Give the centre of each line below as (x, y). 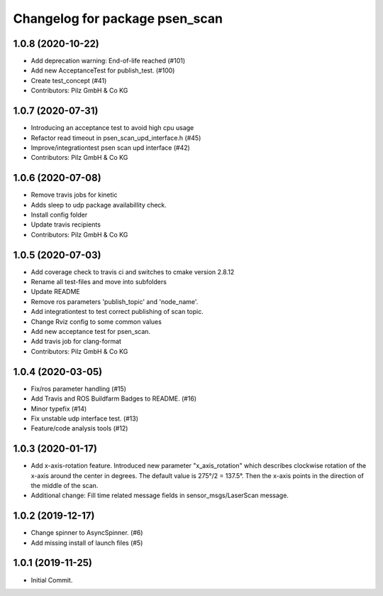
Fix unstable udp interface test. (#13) (84, 418)
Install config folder (59, 215)
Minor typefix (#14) (59, 408)
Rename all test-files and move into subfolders (99, 282)
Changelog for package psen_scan (118, 18)
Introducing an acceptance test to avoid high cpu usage (112, 128)
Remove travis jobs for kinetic (74, 195)
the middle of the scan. (65, 485)
